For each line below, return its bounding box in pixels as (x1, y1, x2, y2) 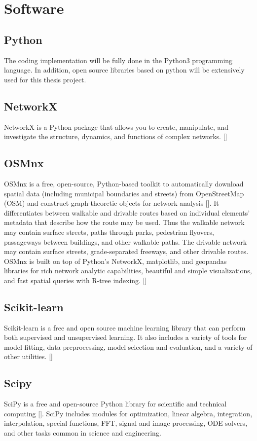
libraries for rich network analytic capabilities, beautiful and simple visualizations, (4, 265, 252, 276)
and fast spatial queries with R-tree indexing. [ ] (4, 275, 147, 285)
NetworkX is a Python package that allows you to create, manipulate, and (4, 121, 229, 132)
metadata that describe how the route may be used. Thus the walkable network (4, 217, 245, 227)
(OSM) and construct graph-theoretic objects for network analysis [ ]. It (4, 198, 219, 208)
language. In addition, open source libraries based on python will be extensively (4, 65, 245, 75)
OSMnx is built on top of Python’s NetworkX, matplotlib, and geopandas (4, 256, 227, 266)
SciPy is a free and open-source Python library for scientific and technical (4, 399, 227, 409)
